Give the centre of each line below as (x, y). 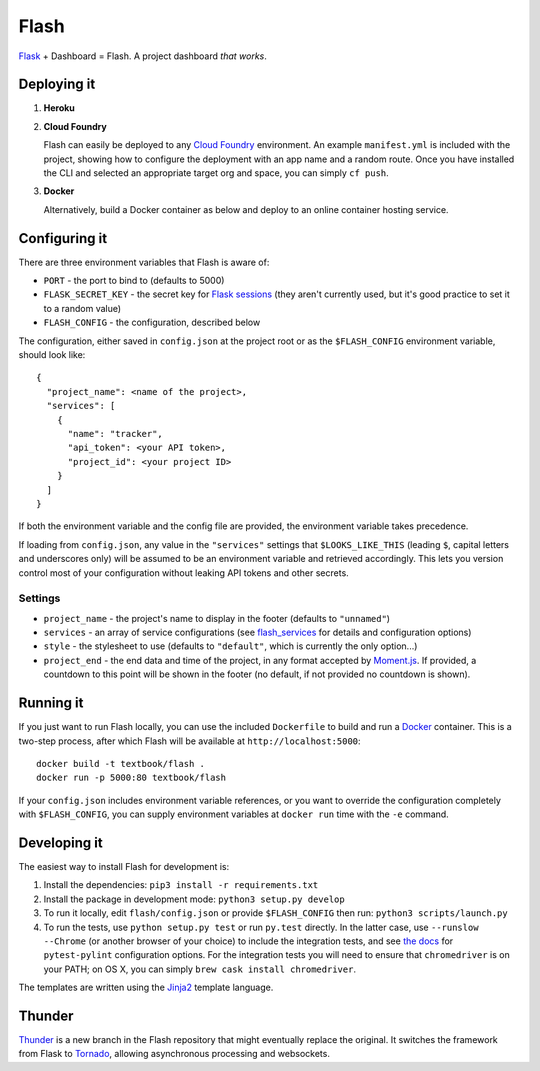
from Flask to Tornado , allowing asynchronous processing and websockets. (174, 1054)
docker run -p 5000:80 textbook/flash (131, 778)
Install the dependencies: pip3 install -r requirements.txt (181, 885)
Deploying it (57, 84)
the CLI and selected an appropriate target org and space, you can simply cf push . (216, 173)
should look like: (52, 355)
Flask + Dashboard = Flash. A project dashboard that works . (142, 56)
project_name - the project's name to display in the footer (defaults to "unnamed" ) (216, 618)
